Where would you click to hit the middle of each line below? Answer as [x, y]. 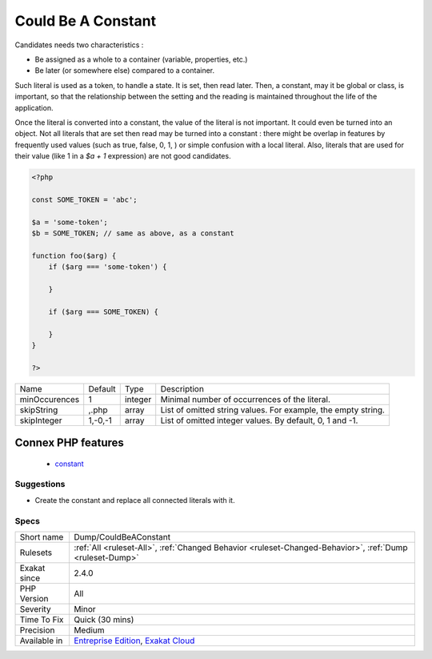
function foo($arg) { [74, 255]
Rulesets [36, 553]
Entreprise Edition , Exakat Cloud [134, 641]
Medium [89, 630]
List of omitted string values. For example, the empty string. [273, 410]
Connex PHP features [69, 443]
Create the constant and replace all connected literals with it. [135, 500]
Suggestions [40, 484]
